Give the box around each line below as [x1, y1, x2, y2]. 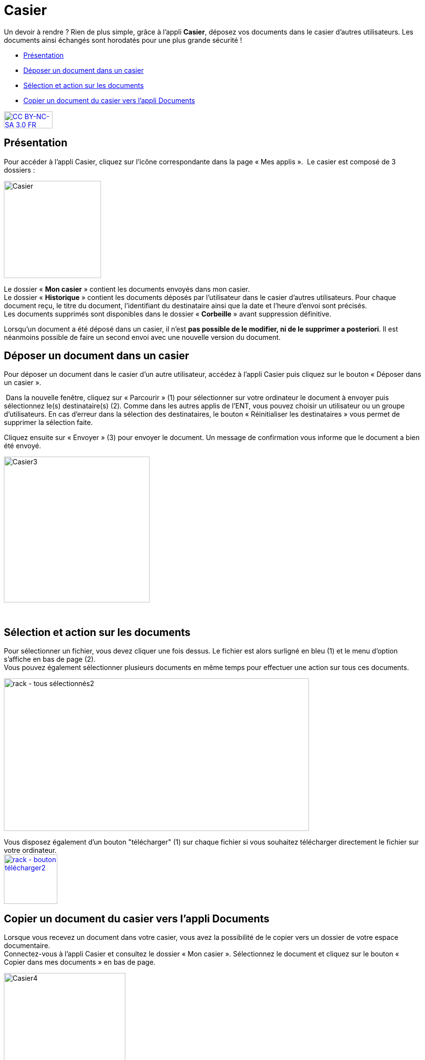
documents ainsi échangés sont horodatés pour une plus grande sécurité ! [4, 35, 242, 44]
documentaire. [4, 941, 51, 950]
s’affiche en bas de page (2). [4, 655, 96, 664]
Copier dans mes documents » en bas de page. [4, 958, 155, 967]
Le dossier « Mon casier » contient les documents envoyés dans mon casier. [4, 284, 250, 293]
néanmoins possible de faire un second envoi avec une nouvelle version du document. [4, 333, 281, 341]
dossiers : [4, 165, 35, 174]
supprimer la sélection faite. [4, 418, 93, 427]
